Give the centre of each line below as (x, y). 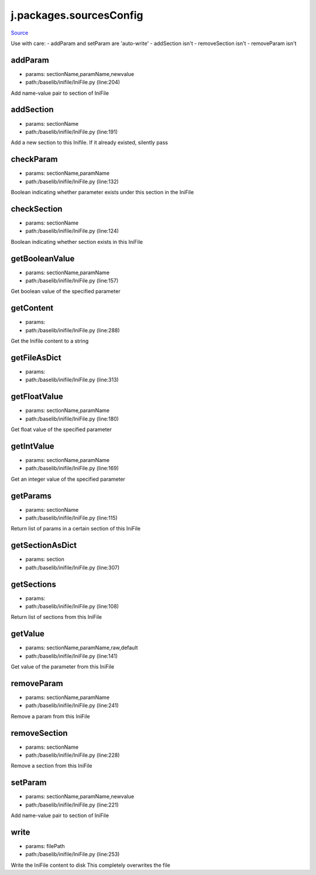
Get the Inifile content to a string (50, 341)
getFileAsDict (36, 358)
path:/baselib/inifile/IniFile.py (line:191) (72, 132)
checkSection (37, 209)
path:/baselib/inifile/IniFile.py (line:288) (73, 330)
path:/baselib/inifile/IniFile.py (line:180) (72, 419)
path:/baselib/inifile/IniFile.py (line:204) (73, 82)
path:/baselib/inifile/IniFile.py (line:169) (72, 468)
